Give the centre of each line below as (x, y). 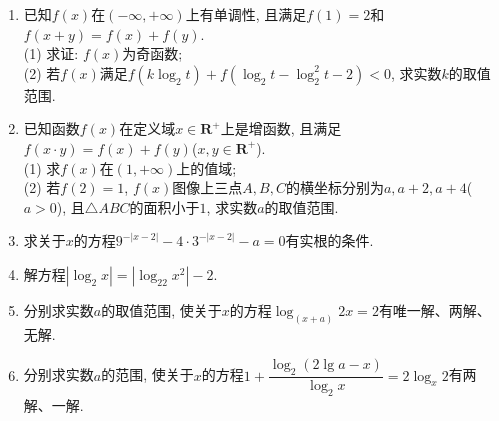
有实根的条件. (329, 240)
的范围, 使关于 (147, 374)
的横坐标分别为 (334, 187)
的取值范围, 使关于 (161, 309)
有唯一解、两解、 (434, 309)
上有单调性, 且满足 (246, 14)
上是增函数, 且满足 (281, 128)
